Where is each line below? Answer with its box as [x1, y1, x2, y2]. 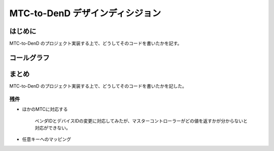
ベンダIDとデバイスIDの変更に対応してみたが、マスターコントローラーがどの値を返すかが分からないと [35, 118, 248, 124]
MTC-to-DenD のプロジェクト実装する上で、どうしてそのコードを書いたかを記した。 [9, 83, 187, 89]
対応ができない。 [35, 125, 71, 131]
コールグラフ [9, 53, 50, 62]
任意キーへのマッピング [22, 136, 71, 142]
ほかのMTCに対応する [22, 106, 68, 112]
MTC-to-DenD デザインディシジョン [9, 8, 161, 19]
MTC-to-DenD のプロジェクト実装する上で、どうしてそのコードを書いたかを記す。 [9, 41, 182, 47]
